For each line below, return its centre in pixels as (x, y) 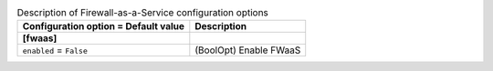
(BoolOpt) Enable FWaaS (248, 50)
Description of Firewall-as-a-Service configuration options (143, 13)
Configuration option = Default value (104, 26)
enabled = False (55, 50)
